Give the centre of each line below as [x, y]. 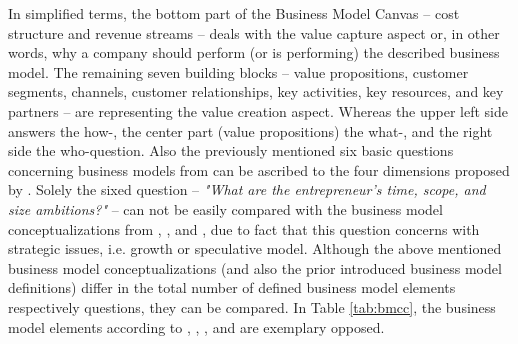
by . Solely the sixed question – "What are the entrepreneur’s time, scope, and [247, 189]
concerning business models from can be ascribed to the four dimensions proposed [259, 169]
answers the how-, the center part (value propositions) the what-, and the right [250, 130]
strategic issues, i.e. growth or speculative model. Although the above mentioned [255, 248]
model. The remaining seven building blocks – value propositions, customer [238, 71]
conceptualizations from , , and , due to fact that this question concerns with [244, 228]
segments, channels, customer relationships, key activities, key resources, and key [256, 91]
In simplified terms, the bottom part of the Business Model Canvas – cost [234, 13]
